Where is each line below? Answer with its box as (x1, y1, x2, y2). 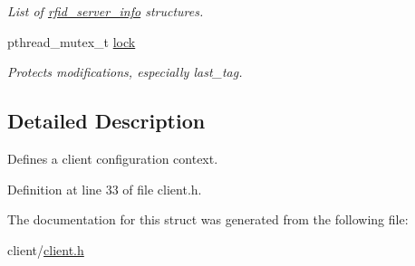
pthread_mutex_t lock (7, 32, 136, 51)
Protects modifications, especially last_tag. (7, 62, 243, 81)
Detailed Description (7, 107, 206, 135)
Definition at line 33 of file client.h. (7, 179, 202, 198)
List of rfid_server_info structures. (7, 2, 204, 20)
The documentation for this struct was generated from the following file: (7, 210, 409, 229)
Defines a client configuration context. (7, 148, 218, 167)
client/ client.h (7, 240, 84, 259)
